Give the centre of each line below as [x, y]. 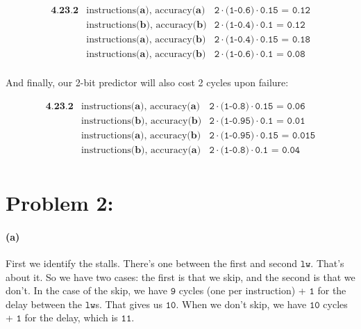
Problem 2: [60, 203]
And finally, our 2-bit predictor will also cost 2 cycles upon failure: [147, 82]
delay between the [44, 304]
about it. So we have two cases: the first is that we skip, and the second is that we [180, 276]
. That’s [327, 263]
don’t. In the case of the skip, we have [87, 290]
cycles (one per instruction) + [242, 290]
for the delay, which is [71, 318]
